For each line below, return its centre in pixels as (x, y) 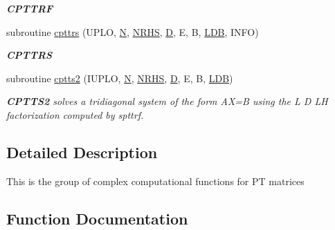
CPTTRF (30, 8)
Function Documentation (97, 218)
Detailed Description (82, 152)
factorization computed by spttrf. (75, 114)
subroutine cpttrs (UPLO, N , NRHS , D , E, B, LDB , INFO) (133, 31)
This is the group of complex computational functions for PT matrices (155, 181)
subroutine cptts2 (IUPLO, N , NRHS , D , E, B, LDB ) (120, 78)
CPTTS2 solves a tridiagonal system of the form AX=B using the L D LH (167, 101)
